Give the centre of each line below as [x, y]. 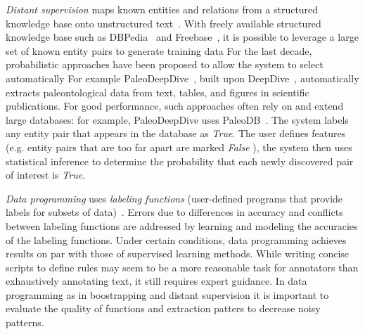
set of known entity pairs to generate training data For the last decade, [159, 50]
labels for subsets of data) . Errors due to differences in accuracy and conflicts [174, 212]
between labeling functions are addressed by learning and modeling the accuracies [182, 225]
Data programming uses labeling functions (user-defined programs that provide [174, 198]
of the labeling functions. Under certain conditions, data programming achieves [176, 239]
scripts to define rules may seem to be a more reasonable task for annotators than [182, 267]
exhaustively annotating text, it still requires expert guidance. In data [156, 281]
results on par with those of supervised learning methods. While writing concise [178, 253]
